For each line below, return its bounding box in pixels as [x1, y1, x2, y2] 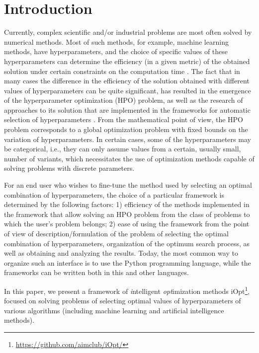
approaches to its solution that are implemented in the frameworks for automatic [4, 104, 251, 115]
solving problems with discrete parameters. [4, 163, 135, 173]
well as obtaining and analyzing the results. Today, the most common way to [4, 248, 238, 258]
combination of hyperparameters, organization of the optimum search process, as [4, 238, 250, 248]
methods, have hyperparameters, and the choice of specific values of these [4, 46, 228, 57]
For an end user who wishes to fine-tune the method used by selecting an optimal [4, 180, 252, 190]
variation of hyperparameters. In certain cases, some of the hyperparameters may [4, 134, 251, 144]
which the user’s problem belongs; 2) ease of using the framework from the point [4, 218, 250, 229]
